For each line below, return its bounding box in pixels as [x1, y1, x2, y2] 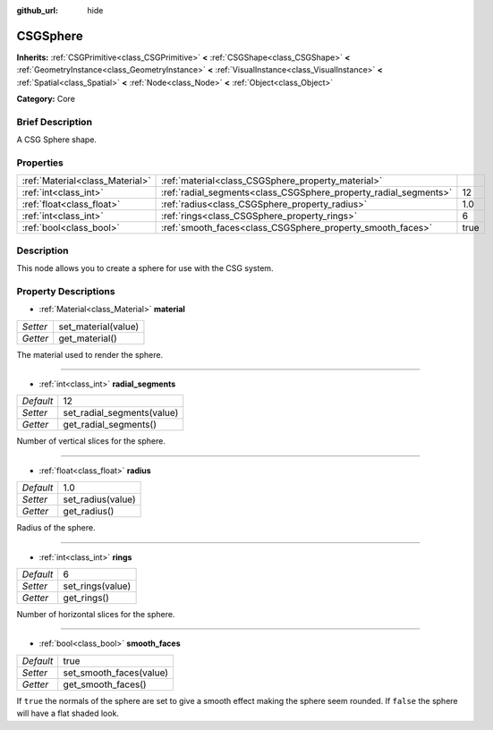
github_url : [16, 5, 58, 15]
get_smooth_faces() [63, 678, 147, 691]
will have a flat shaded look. [16, 708, 120, 719]
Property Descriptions [16, 284, 115, 297]
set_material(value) [58, 320, 140, 333]
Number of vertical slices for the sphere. [16, 436, 166, 446]
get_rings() [63, 591, 109, 604]
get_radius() [63, 505, 115, 518]
